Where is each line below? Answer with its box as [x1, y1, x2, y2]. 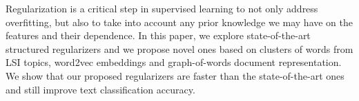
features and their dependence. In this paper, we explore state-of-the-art [6, 28, 311, 43]
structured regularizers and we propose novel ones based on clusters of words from [6, 41, 353, 56]
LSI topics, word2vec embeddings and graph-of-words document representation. [6, 55, 342, 69]
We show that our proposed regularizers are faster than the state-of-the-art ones [6, 68, 345, 82]
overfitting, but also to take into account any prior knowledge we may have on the [6, 14, 353, 29]
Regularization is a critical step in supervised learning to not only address [6, 1, 318, 15]
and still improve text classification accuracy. [6, 82, 195, 96]
